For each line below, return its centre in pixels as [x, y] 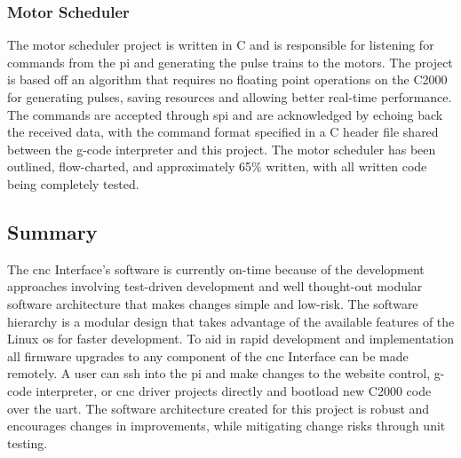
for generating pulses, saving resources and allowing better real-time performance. [230, 97]
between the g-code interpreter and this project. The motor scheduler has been [222, 149]
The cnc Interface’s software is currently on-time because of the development [216, 268]
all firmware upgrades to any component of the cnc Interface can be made [208, 355]
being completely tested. [73, 183]
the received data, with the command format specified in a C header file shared [223, 132]
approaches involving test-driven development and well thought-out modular [215, 286]
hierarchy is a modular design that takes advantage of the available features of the [231, 321]
